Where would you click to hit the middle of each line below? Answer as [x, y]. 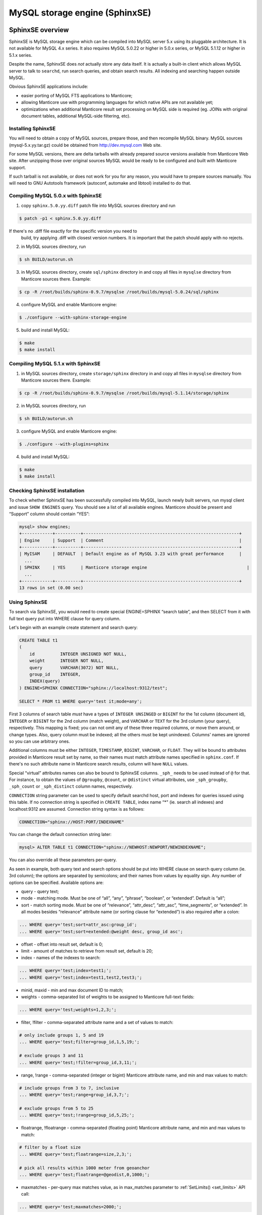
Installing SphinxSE [32, 128]
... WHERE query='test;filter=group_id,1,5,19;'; [79, 1042]
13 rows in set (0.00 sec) [51, 588]
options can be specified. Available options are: [56, 883]
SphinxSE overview [39, 30]
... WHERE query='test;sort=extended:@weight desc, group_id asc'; [101, 931]
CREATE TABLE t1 [39, 640]
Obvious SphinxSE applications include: [49, 87]
